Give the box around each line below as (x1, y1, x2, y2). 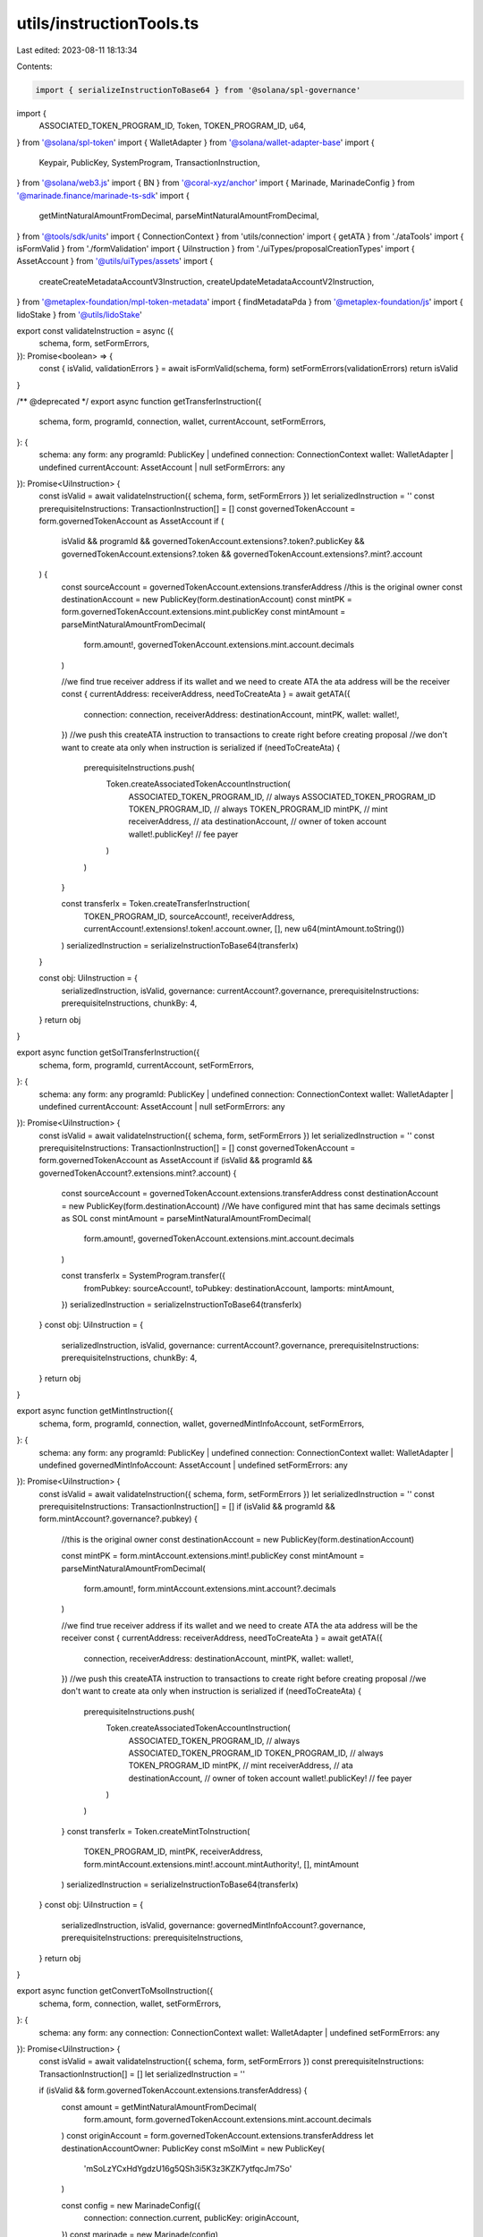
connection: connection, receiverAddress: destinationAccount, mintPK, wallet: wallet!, (83, 709, 400, 719)
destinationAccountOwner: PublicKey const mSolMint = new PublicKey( (61, 2143, 326, 2154)
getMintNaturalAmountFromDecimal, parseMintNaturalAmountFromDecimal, (38, 210, 319, 221)
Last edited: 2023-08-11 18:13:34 (16, 45, 138, 55)
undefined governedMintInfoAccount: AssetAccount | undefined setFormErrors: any (38, 1459, 348, 1470)
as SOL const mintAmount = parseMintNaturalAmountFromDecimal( (61, 1213, 311, 1224)
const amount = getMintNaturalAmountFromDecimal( (61, 2101, 257, 2112)
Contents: (16, 61, 53, 72)
